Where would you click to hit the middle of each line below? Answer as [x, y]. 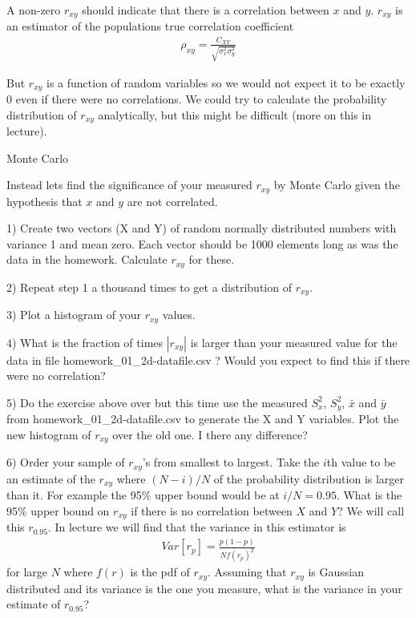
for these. [212, 259]
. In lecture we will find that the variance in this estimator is [197, 527]
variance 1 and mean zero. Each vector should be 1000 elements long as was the [202, 243]
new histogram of [49, 435]
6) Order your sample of [66, 462]
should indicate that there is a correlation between [206, 10]
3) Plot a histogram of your [74, 315]
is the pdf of [160, 572]
